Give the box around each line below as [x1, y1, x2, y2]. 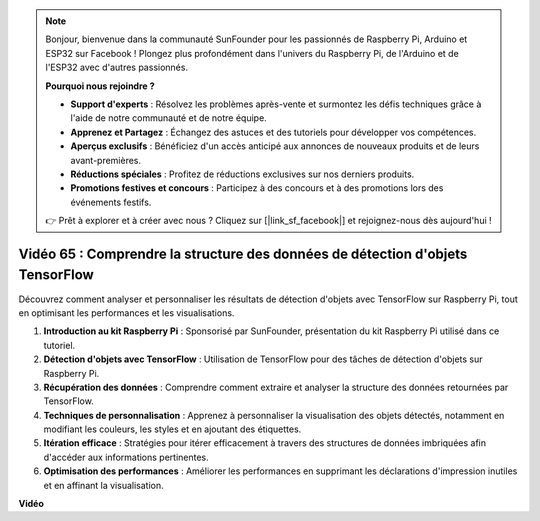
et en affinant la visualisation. [43, 479, 164, 491]
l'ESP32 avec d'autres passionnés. [45, 61, 189, 74]
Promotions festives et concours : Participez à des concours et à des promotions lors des [70, 182, 444, 194]
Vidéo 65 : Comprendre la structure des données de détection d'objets [18, 245, 468, 262]
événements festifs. [70, 196, 152, 208]
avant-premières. [70, 154, 142, 166]
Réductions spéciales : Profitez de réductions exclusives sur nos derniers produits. [70, 168, 415, 180]
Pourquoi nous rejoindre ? [45, 80, 155, 92]
